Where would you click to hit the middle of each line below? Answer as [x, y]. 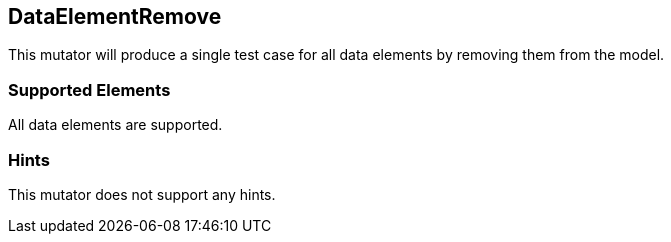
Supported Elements [89, 89]
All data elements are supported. [115, 125]
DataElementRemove [115, 16]
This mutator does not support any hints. [142, 194]
